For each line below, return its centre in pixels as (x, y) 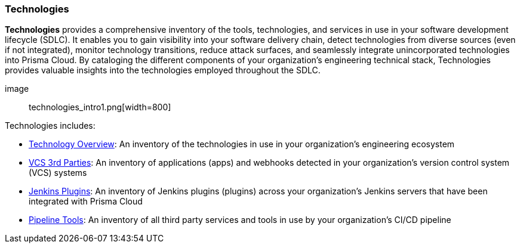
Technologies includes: (50, 126)
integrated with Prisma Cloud (86, 201)
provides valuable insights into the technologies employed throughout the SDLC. (163, 70)
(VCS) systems (58, 173)
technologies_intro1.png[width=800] (100, 107)
